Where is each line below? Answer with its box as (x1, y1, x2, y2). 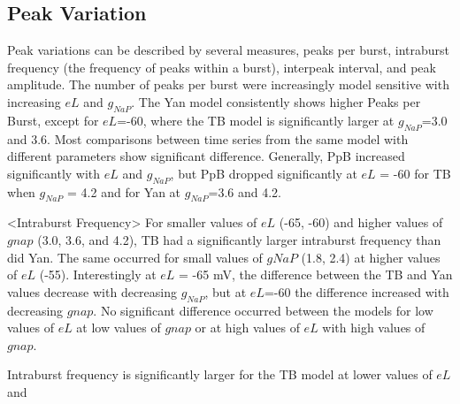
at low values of (76, 318, 161, 337)
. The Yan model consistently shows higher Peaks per (131, 92, 421, 111)
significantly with (7, 164, 101, 182)
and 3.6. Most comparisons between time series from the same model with (7, 129, 409, 148)
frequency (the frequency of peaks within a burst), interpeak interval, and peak (7, 57, 436, 76)
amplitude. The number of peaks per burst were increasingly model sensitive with (7, 75, 449, 94)
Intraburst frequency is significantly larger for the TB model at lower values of (7, 365, 433, 384)
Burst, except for (7, 111, 99, 129)
